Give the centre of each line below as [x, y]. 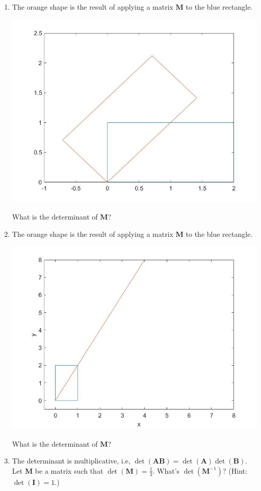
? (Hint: [235, 470]
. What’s [166, 470]
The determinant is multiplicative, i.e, [71, 461]
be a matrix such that [69, 470]
